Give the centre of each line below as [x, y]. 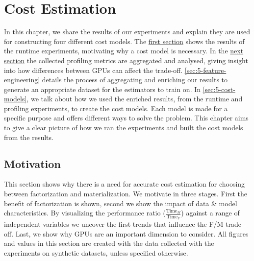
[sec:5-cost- [219, 89]
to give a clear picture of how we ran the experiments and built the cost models [124, 128]
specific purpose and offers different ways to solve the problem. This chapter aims [126, 118]
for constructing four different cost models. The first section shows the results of [124, 41]
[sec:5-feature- [205, 70]
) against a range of [210, 213]
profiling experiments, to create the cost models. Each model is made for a [116, 108]
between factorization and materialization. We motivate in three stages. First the [126, 194]
